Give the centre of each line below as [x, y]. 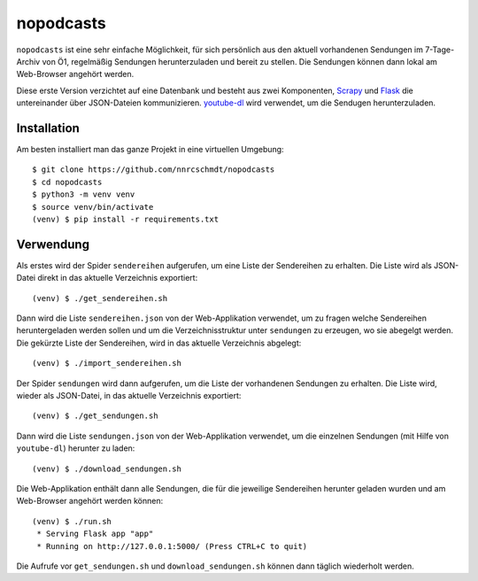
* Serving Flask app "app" [95, 534]
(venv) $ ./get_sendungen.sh [95, 416]
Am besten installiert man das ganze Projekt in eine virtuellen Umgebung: [150, 150]
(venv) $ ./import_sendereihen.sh [107, 364]
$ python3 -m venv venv [84, 194]
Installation [48, 128]
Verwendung [53, 244]
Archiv [28, 61]
